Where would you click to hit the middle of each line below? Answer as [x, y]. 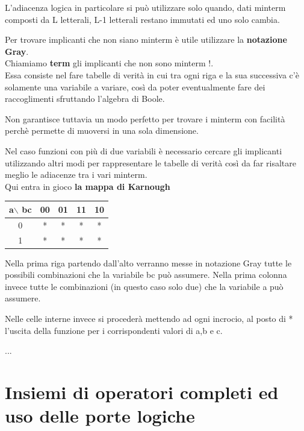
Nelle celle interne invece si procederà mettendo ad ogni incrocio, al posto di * [149, 318]
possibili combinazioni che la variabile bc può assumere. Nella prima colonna [146, 275]
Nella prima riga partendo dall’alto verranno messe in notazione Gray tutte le [148, 263]
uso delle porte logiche [100, 416]
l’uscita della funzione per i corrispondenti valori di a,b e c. [114, 330]
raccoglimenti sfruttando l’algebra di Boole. [85, 99]
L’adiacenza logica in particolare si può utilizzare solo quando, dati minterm [145, 7]
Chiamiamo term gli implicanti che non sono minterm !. [109, 63]
